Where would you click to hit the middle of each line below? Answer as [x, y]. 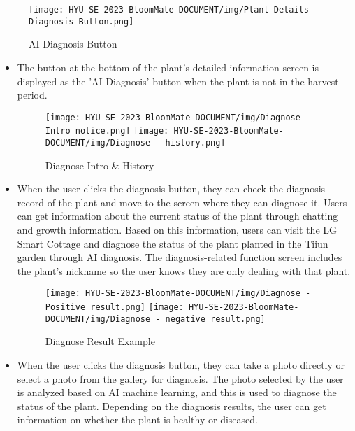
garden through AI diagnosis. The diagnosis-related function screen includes [180, 257]
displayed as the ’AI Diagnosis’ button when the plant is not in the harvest [178, 81]
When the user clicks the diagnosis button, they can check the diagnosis [171, 189]
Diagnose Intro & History [100, 165]
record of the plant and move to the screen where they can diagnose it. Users [182, 202]
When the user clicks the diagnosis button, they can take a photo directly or [181, 364]
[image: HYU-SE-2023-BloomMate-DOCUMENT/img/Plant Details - [174, 10]
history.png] [195, 143]
